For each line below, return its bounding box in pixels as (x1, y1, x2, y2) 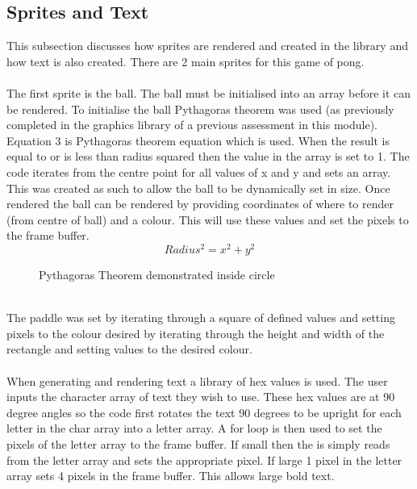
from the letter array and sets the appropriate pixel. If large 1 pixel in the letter (6, 451, 402, 468)
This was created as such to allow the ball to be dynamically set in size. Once (6, 179, 390, 196)
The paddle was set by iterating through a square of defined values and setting (6, 309, 395, 326)
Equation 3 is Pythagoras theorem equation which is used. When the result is (6, 132, 390, 148)
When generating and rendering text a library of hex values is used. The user (6, 372, 388, 389)
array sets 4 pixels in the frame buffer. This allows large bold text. (6, 467, 335, 484)
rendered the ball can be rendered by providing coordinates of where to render (6, 195, 394, 212)
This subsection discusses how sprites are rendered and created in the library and (6, 37, 408, 54)
